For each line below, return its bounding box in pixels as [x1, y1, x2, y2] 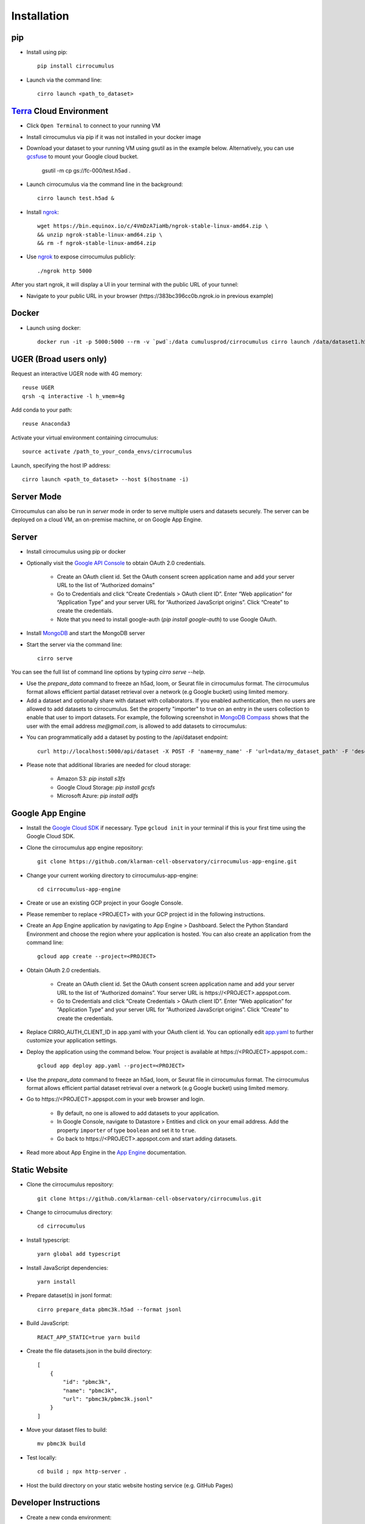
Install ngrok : [26, 208, 59, 216]
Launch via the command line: [26, 76, 102, 84]
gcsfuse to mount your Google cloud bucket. [26, 153, 139, 160]
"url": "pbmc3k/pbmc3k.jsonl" [63, 1395, 153, 1402]
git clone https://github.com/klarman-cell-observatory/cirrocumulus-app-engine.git [37, 858, 297, 865]
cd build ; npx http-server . [37, 1468, 128, 1475]
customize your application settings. [26, 1037, 117, 1044]
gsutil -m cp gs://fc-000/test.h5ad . [41, 166, 131, 174]
